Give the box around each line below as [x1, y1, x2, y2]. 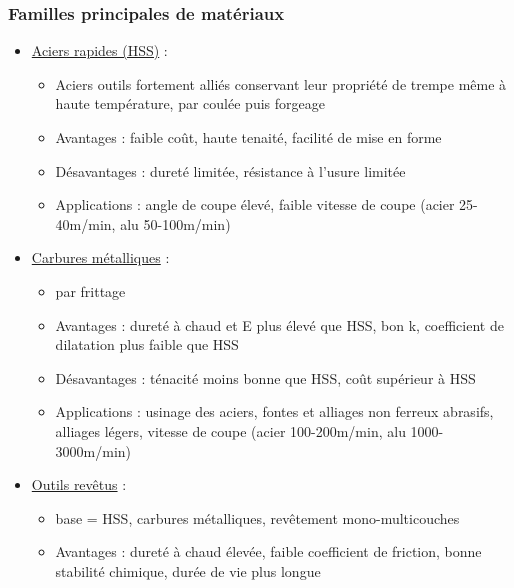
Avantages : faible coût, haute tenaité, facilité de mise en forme [55, 127, 442, 147]
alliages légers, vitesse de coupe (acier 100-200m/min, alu [55, 420, 406, 441]
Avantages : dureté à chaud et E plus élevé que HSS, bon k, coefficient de [55, 314, 504, 335]
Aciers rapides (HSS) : [31, 40, 168, 61]
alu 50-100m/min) [120, 213, 231, 234]
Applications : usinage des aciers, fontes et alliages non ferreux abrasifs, [55, 401, 494, 422]
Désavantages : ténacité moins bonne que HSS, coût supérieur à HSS [55, 367, 476, 388]
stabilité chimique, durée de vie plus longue [55, 560, 321, 581]
